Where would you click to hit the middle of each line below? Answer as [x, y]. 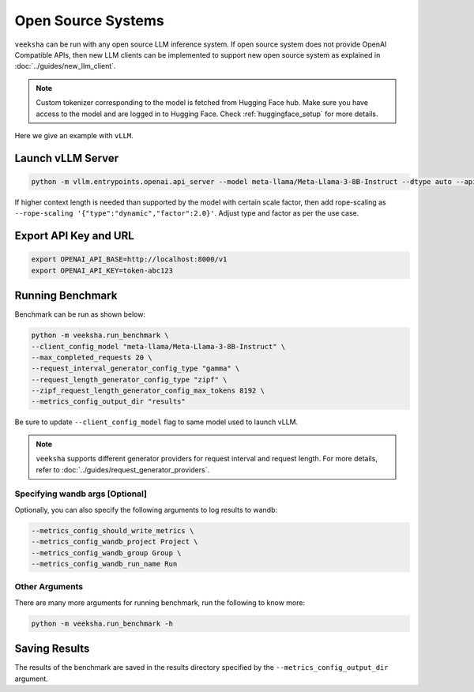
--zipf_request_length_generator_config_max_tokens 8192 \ [148, 391]
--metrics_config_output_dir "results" [108, 402]
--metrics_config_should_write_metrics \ [113, 530]
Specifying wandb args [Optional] [81, 494]
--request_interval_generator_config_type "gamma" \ [135, 369]
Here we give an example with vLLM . [74, 135]
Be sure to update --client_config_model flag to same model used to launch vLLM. [156, 422]
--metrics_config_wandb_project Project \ [115, 542]
